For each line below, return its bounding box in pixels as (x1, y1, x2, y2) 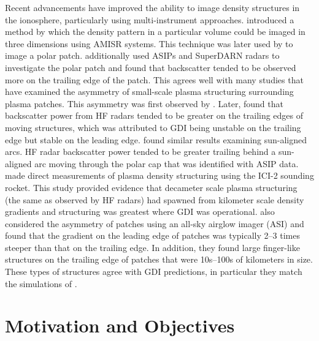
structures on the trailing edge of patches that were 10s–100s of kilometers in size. (5, 253, 313, 266)
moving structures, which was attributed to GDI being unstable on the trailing (5, 121, 301, 133)
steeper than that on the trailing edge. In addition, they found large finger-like (5, 241, 300, 253)
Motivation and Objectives (5, 313, 235, 338)
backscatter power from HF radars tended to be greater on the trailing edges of (5, 109, 304, 122)
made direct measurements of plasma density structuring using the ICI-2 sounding (5, 169, 314, 182)
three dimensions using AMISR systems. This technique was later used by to (5, 37, 293, 50)
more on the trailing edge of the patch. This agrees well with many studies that (5, 73, 304, 86)
